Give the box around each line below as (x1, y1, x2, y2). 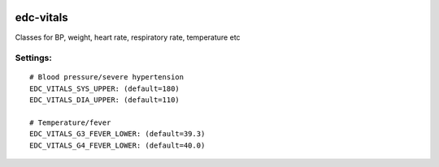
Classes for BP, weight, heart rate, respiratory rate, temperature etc (15, 32, 241, 42)
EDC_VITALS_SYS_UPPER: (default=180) (29, 83, 180, 93)
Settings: (15, 53, 52, 64)
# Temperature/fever (29, 118, 111, 127)
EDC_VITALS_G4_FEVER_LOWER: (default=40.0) (29, 140, 206, 150)
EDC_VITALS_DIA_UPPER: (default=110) (29, 96, 180, 105)
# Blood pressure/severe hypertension (29, 73, 185, 82)
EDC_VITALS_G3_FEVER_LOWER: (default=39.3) (29, 130, 206, 139)
